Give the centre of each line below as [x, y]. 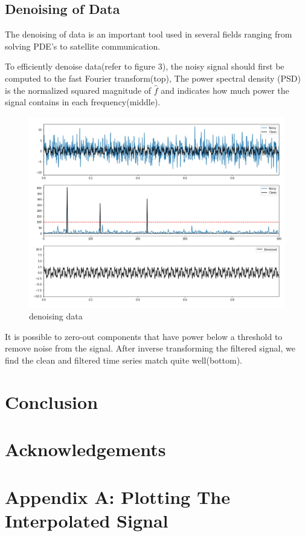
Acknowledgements [85, 449]
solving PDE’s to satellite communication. [83, 46]
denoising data [56, 316]
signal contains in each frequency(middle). [83, 102]
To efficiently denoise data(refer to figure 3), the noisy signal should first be [145, 66]
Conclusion [52, 401]
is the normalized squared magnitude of [78, 90]
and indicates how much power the [225, 90]
